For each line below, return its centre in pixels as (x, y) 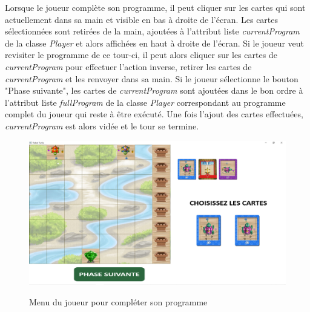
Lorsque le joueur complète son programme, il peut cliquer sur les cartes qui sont (155, 7)
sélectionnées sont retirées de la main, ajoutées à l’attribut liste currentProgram (152, 31)
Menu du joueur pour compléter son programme (118, 301)
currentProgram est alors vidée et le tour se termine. (102, 125)
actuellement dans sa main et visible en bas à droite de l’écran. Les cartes (142, 19)
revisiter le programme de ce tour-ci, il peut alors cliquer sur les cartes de (141, 55)
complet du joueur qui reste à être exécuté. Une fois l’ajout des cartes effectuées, (154, 114)
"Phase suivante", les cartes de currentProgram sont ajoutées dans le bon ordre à (154, 90)
